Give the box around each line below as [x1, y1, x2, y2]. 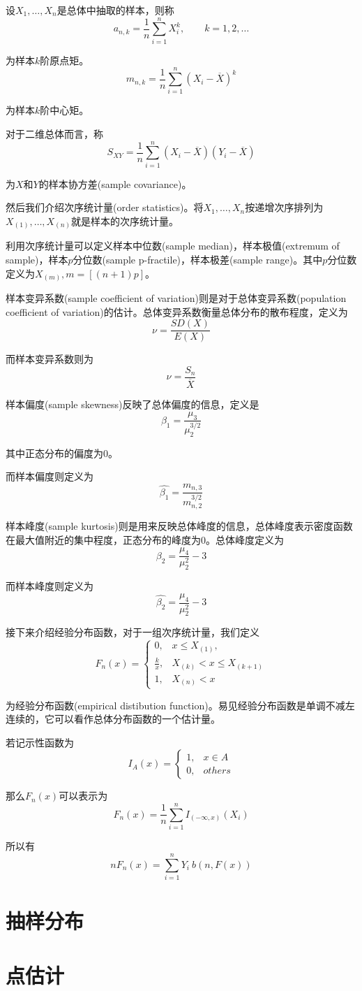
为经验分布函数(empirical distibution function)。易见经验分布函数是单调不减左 [6, 697, 355, 712]
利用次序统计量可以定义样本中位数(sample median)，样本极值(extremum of [6, 238, 340, 253]
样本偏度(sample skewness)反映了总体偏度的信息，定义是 [6, 397, 259, 412]
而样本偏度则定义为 [6, 469, 93, 484]
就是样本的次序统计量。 [70, 213, 179, 228]
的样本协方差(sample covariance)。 [38, 176, 192, 191]
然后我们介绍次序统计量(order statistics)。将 [6, 200, 204, 215]
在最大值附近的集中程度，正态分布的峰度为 [6, 532, 201, 547]
